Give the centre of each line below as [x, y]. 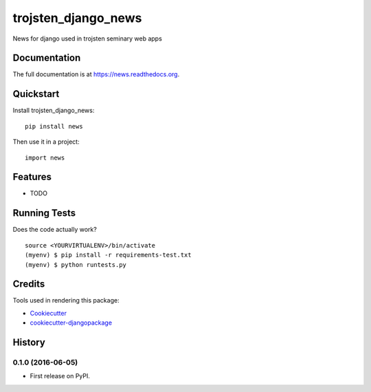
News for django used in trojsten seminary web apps [88, 39]
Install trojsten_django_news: [54, 111]
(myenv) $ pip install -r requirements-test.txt [108, 255]
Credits [29, 284]
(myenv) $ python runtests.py [76, 264]
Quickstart [36, 94]
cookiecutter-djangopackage [71, 323]
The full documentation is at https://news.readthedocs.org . [96, 74]
